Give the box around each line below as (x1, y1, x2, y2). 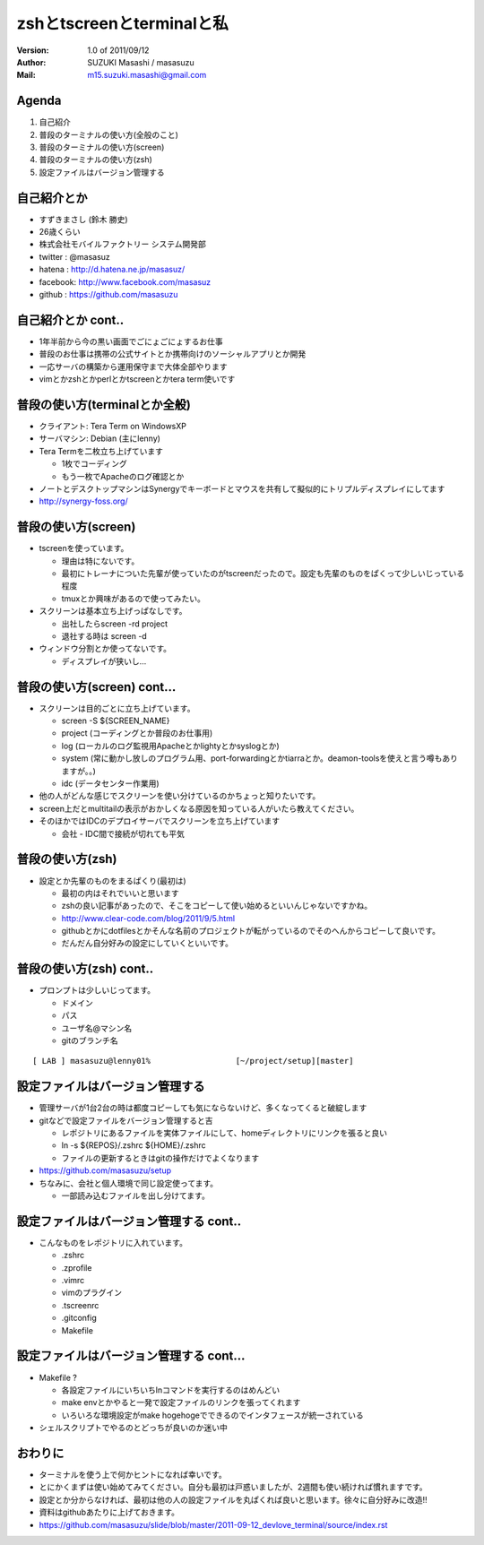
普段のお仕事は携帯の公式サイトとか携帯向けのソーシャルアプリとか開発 (39, 349, 307, 359)
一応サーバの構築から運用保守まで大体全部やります (39, 361, 228, 372)
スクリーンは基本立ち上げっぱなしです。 (39, 606, 187, 617)
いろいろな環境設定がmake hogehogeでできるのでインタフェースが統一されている (61, 1410, 365, 1420)
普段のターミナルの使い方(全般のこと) (39, 129, 179, 140)
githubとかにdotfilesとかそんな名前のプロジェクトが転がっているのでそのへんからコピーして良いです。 (61, 926, 441, 936)
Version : (16, 45, 49, 56)
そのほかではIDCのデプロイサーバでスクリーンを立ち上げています (39, 816, 281, 826)
